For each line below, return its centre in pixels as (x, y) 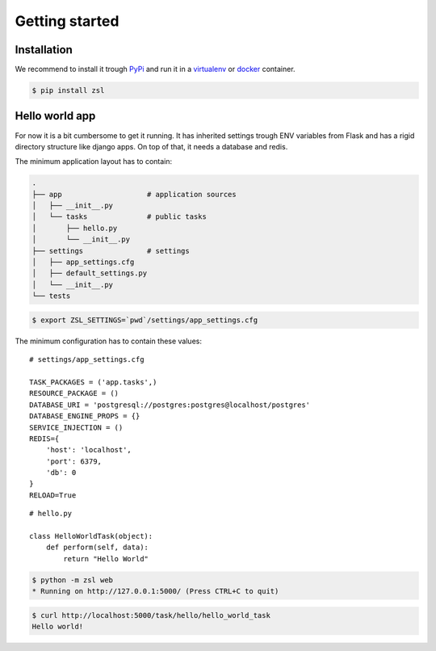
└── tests (51, 296)
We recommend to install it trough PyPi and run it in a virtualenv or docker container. (155, 69)
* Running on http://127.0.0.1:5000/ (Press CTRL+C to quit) (155, 591)
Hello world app (55, 116)
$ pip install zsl (68, 90)
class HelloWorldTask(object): (91, 536)
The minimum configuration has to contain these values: (108, 341)
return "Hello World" (106, 559)
